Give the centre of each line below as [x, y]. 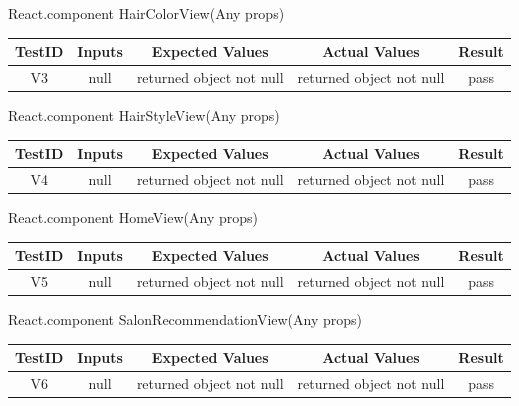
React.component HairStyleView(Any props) [144, 115]
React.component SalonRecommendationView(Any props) [185, 319]
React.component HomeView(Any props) [133, 217]
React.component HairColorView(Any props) [146, 13]
